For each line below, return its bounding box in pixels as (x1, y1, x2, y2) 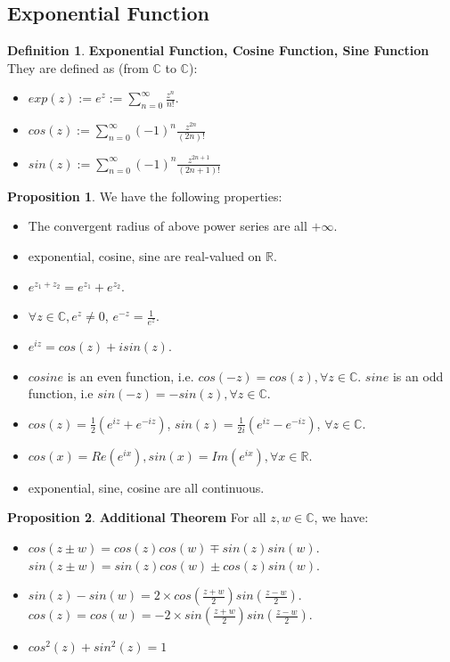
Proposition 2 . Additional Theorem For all (7, 508, 266, 527)
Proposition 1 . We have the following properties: (7, 186, 282, 205)
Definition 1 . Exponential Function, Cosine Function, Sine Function (7, 41, 430, 60)
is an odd (392, 366, 444, 385)
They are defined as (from (7, 58, 149, 77)
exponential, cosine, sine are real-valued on (28, 247, 262, 265)
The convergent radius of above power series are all (28, 217, 307, 235)
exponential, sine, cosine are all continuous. (28, 478, 265, 496)
